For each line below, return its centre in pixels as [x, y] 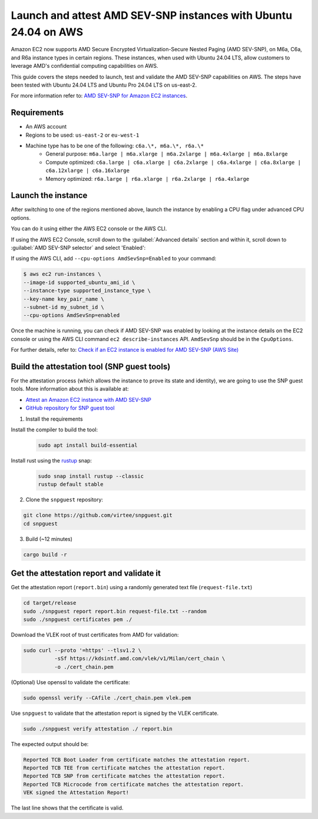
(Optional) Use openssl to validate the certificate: [70, 682]
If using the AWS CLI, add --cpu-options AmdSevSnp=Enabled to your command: [114, 259]
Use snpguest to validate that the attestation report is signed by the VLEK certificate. [115, 713]
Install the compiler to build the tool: [54, 430]
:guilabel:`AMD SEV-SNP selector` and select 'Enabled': [78, 248]
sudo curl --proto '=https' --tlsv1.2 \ [82, 650]
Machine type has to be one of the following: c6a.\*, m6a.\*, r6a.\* [115, 146]
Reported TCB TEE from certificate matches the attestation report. [124, 768]
